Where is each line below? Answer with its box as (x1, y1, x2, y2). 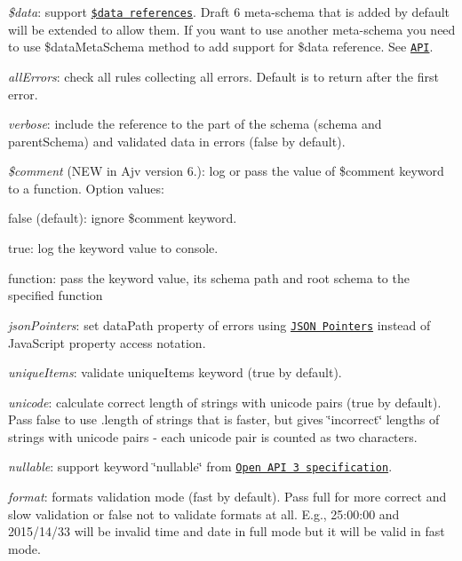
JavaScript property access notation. (8, 333, 206, 352)
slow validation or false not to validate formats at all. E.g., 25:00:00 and (8, 504, 400, 523)
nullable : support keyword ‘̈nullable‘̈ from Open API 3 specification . (8, 457, 393, 476)
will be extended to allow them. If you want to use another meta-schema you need (8, 20, 456, 38)
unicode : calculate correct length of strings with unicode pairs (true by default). (8, 392, 442, 411)
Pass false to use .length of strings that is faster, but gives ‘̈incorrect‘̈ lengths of (8, 410, 440, 429)
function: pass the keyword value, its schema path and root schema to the (8, 268, 410, 287)
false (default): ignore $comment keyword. (8, 209, 237, 227)
